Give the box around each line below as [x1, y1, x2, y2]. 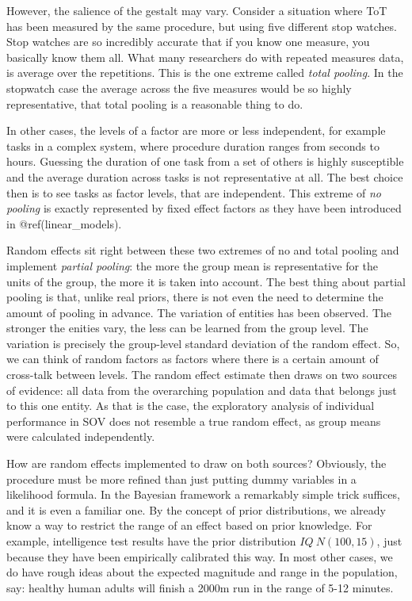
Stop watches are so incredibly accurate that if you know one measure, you [6, 33, 370, 50]
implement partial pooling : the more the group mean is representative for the [6, 257, 379, 274]
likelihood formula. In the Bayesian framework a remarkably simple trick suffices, [6, 486, 400, 503]
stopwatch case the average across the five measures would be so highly [6, 79, 352, 96]
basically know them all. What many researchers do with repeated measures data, [6, 48, 404, 65]
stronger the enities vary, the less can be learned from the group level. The [6, 320, 368, 336]
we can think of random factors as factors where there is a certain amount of [6, 350, 379, 367]
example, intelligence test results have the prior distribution [6, 533, 296, 549]
